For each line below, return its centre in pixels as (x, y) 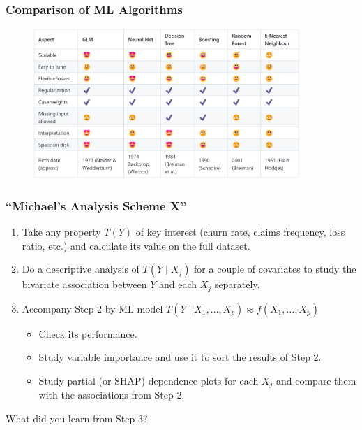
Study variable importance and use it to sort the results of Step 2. (180, 357)
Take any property (61, 231)
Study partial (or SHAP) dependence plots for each (149, 380)
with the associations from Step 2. (112, 395)
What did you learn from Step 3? (77, 418)
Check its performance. (88, 333)
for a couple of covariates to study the (275, 269)
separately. (237, 284)
